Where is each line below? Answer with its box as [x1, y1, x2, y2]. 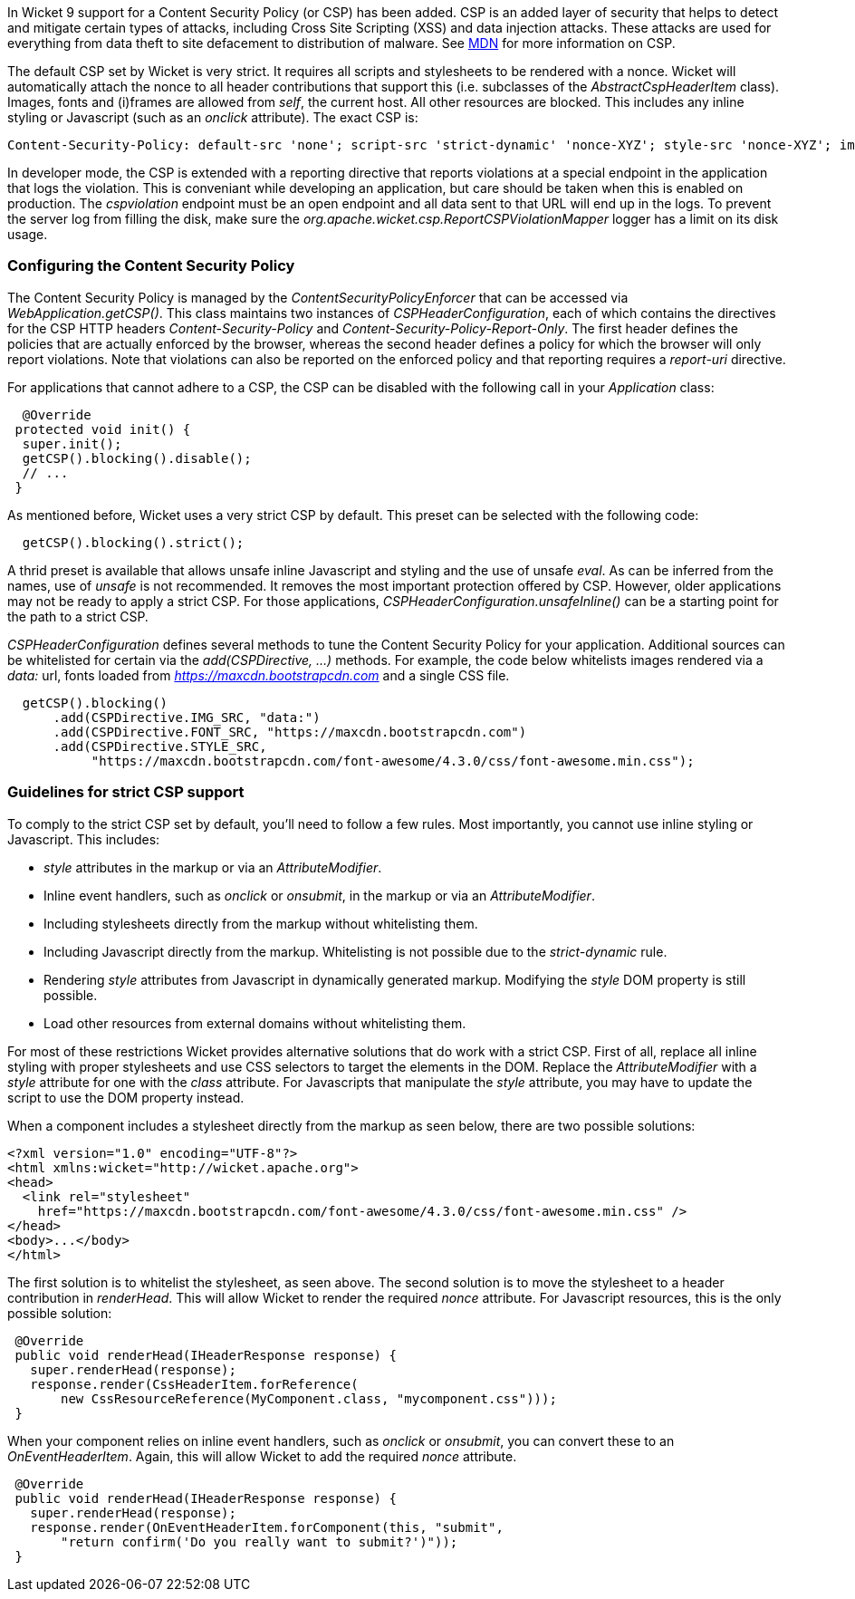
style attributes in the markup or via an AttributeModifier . [43, 859, 382, 875]
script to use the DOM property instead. [7, 1089, 245, 1105]
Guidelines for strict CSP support [7, 783, 245, 802]
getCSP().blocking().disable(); [22, 450, 252, 466]
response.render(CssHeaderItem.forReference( [30, 1376, 359, 1392]
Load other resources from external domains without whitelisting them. [43, 1015, 466, 1031]
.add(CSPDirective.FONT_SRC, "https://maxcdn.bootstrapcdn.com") [53, 724, 527, 739]
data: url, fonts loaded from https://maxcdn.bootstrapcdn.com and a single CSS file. [7, 667, 510, 683]
